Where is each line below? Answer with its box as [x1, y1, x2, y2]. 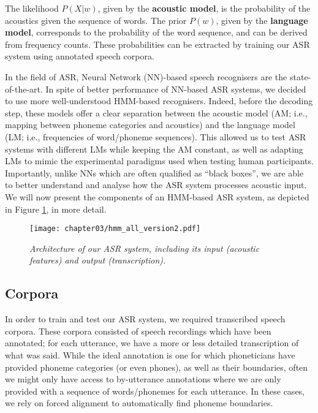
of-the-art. [5, 82, 43, 95]
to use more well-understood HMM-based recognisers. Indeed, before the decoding [5, 94, 313, 107]
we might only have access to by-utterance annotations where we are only [5, 373, 281, 385]
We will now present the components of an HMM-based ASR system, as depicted [5, 190, 309, 203]
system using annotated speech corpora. [5, 50, 154, 63]
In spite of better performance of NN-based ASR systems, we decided [45, 82, 306, 95]
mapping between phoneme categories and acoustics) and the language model [5, 118, 295, 131]
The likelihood [5, 2, 59, 14]
